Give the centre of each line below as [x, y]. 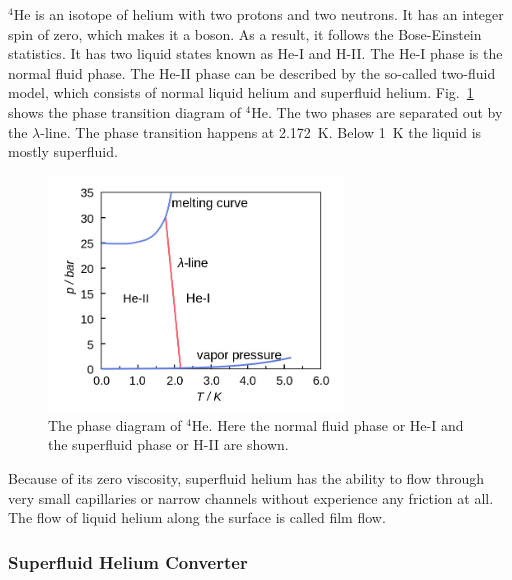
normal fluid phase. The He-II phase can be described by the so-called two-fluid [252, 72]
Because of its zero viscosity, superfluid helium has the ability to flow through [246, 477]
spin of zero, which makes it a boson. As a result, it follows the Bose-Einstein [245, 33]
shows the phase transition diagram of [124, 111]
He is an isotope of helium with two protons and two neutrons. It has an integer [258, 14]
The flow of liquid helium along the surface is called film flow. [197, 517]
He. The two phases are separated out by [377, 111]
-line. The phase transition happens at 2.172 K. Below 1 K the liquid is [261, 131]
